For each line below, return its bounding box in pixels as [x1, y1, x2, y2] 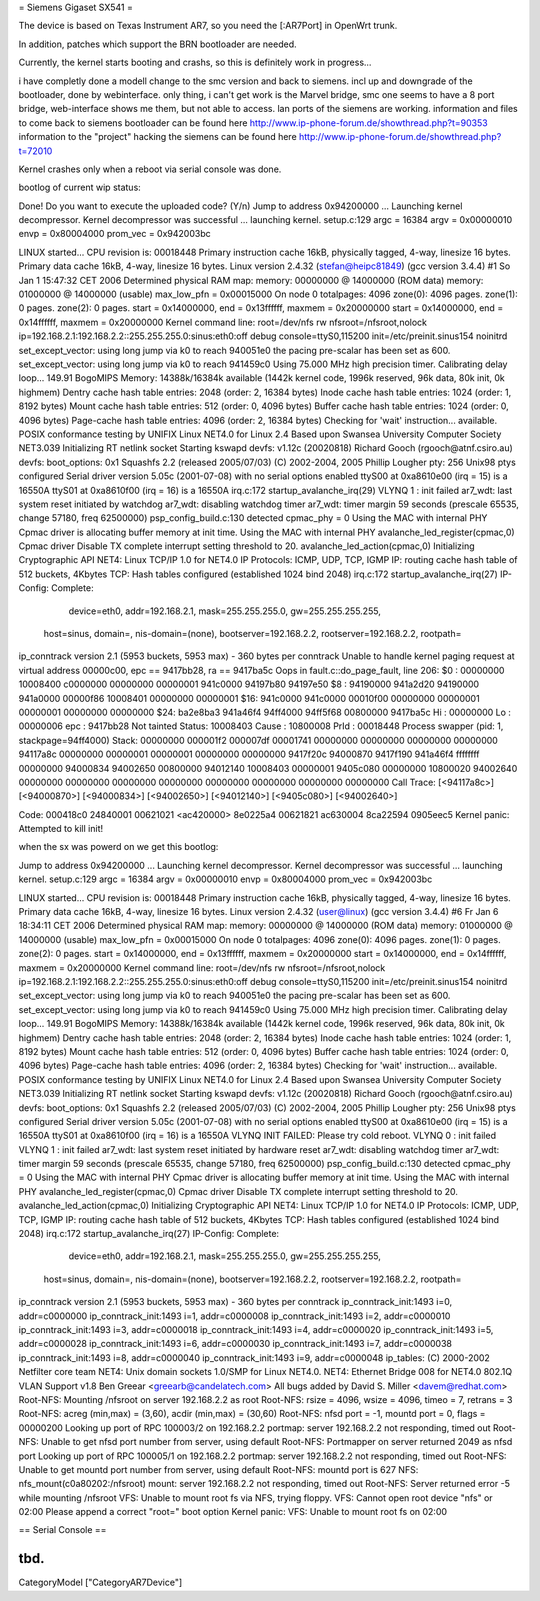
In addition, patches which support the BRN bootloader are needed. [18, 38, 297, 50]
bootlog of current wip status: [18, 181, 142, 194]
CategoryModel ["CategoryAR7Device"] [18, 1576, 183, 1589]
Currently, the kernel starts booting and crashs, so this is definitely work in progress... [18, 56, 372, 69]
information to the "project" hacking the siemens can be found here [18, 131, 297, 143]
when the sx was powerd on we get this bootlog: [18, 841, 219, 853]
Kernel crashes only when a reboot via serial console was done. [18, 163, 282, 175]
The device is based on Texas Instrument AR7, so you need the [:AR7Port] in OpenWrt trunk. [18, 20, 398, 32]
